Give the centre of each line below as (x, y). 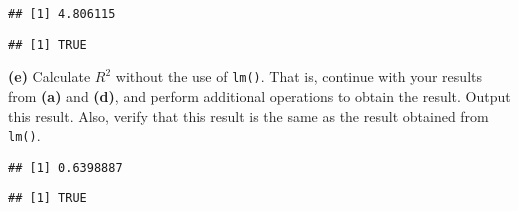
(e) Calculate (49, 76)
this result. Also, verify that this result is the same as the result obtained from (248, 115)
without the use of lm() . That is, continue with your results (298, 76)
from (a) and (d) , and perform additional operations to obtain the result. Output (259, 95)
